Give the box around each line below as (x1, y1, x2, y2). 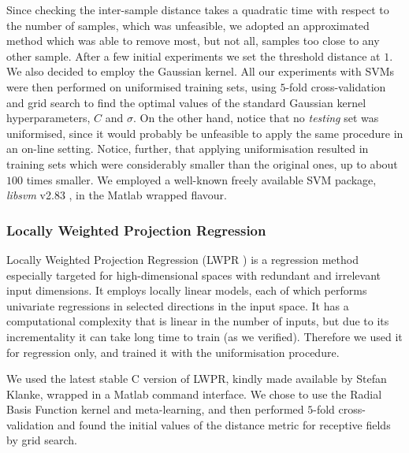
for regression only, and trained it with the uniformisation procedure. (6, 343, 340, 360)
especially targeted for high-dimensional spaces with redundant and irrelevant (6, 266, 381, 283)
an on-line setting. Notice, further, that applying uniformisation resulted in (6, 140, 369, 157)
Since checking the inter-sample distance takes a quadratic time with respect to (6, 2, 389, 17)
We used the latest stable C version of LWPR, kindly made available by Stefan (6, 370, 387, 387)
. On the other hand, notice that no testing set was (132, 110, 379, 126)
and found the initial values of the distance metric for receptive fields (57, 416, 391, 433)
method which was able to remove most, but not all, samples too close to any (6, 32, 380, 49)
